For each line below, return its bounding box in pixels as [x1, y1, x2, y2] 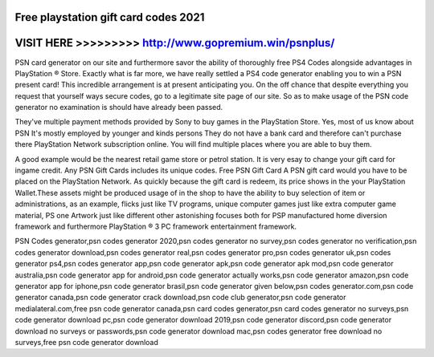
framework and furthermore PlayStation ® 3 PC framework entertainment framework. [14, 221, 297, 231]
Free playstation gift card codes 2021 [14, 10, 205, 24]
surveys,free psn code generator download [14, 337, 158, 347]
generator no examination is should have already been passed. [14, 103, 223, 112]
